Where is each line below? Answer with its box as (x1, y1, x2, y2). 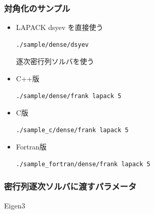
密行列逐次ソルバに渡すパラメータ (4, 180, 137, 193)
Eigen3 (4, 200, 25, 210)
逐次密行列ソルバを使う (16, 56, 94, 67)
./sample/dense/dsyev (16, 41, 89, 48)
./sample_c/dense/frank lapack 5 (16, 126, 129, 134)
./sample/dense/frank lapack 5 (16, 92, 122, 100)
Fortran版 (16, 141, 47, 152)
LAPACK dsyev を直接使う (16, 22, 103, 33)
